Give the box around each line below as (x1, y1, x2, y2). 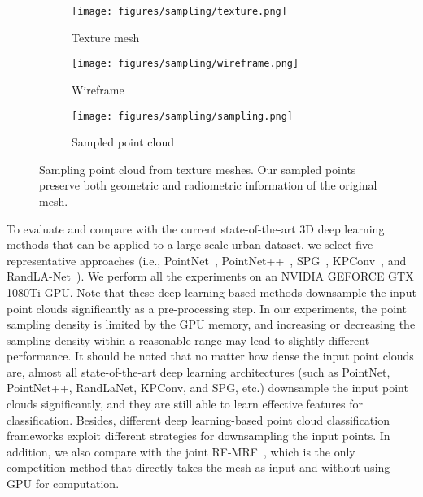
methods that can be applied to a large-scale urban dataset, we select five (7, 236, 373, 253)
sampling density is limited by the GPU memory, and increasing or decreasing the (7, 316, 416, 333)
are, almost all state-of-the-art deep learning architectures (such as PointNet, (7, 363, 390, 380)
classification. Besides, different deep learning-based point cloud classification (7, 411, 390, 428)
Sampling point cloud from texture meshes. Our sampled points (39, 160, 356, 177)
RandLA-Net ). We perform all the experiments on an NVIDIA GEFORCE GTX (7, 268, 414, 285)
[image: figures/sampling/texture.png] (72, 6, 287, 17)
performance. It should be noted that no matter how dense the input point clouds (7, 347, 414, 364)
